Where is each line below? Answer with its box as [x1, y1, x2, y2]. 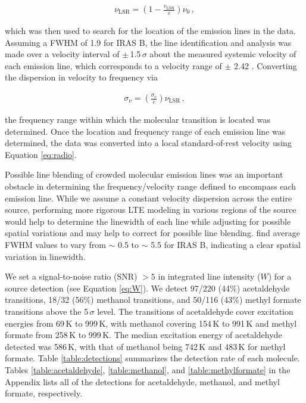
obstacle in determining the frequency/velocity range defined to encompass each [5, 180, 296, 192]
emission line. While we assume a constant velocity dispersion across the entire [5, 191, 292, 204]
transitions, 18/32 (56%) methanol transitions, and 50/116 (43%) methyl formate [5, 293, 301, 306]
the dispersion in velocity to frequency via [5, 71, 158, 83]
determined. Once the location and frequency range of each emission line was [5, 125, 286, 137]
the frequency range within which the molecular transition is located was [5, 113, 271, 126]
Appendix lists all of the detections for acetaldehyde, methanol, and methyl [5, 375, 280, 387]
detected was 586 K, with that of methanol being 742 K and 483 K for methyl [5, 340, 286, 352]
